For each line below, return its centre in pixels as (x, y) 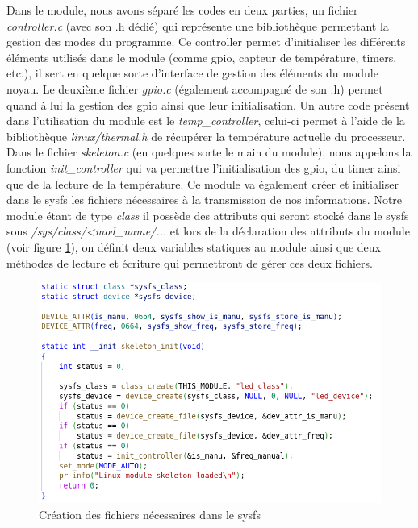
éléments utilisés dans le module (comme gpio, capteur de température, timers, (202, 57)
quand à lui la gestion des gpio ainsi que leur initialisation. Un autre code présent (208, 104)
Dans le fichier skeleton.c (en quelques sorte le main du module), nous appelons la (209, 152)
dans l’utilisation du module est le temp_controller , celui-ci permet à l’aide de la (206, 121)
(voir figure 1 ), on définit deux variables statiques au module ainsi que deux (194, 246)
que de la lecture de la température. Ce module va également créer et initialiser (203, 183)
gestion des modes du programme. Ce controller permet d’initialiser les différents (206, 42)
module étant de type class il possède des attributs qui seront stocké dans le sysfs (208, 215)
